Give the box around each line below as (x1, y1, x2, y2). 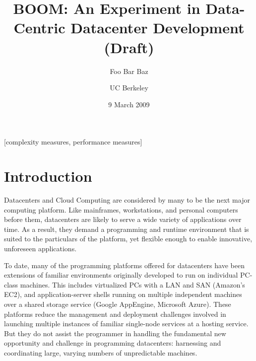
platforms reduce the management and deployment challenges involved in (4, 308, 226, 319)
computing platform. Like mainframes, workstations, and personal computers (4, 204, 238, 215)
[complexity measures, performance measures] (4, 137, 142, 147)
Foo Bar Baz (110, 66, 148, 76)
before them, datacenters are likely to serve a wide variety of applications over (4, 214, 242, 224)
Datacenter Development (70, 17, 245, 38)
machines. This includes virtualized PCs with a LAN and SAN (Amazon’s (20, 279, 245, 289)
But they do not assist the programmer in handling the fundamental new (4, 328, 226, 338)
